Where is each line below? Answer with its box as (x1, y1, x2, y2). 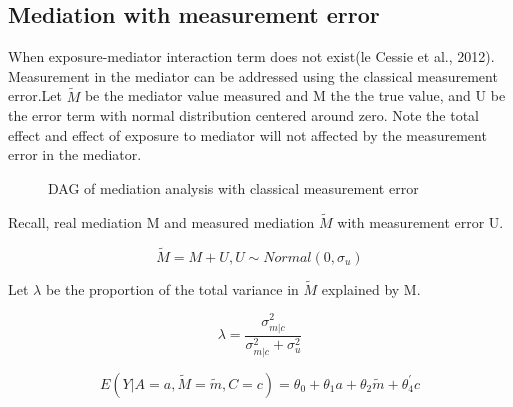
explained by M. (321, 278, 421, 299)
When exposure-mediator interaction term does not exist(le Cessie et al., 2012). (8, 46, 495, 67)
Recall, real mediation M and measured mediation (8, 211, 315, 232)
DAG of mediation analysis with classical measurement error (48, 177, 419, 198)
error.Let (8, 85, 62, 106)
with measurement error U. (337, 211, 504, 232)
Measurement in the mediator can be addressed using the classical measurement (8, 65, 498, 86)
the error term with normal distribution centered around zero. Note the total (8, 105, 480, 126)
